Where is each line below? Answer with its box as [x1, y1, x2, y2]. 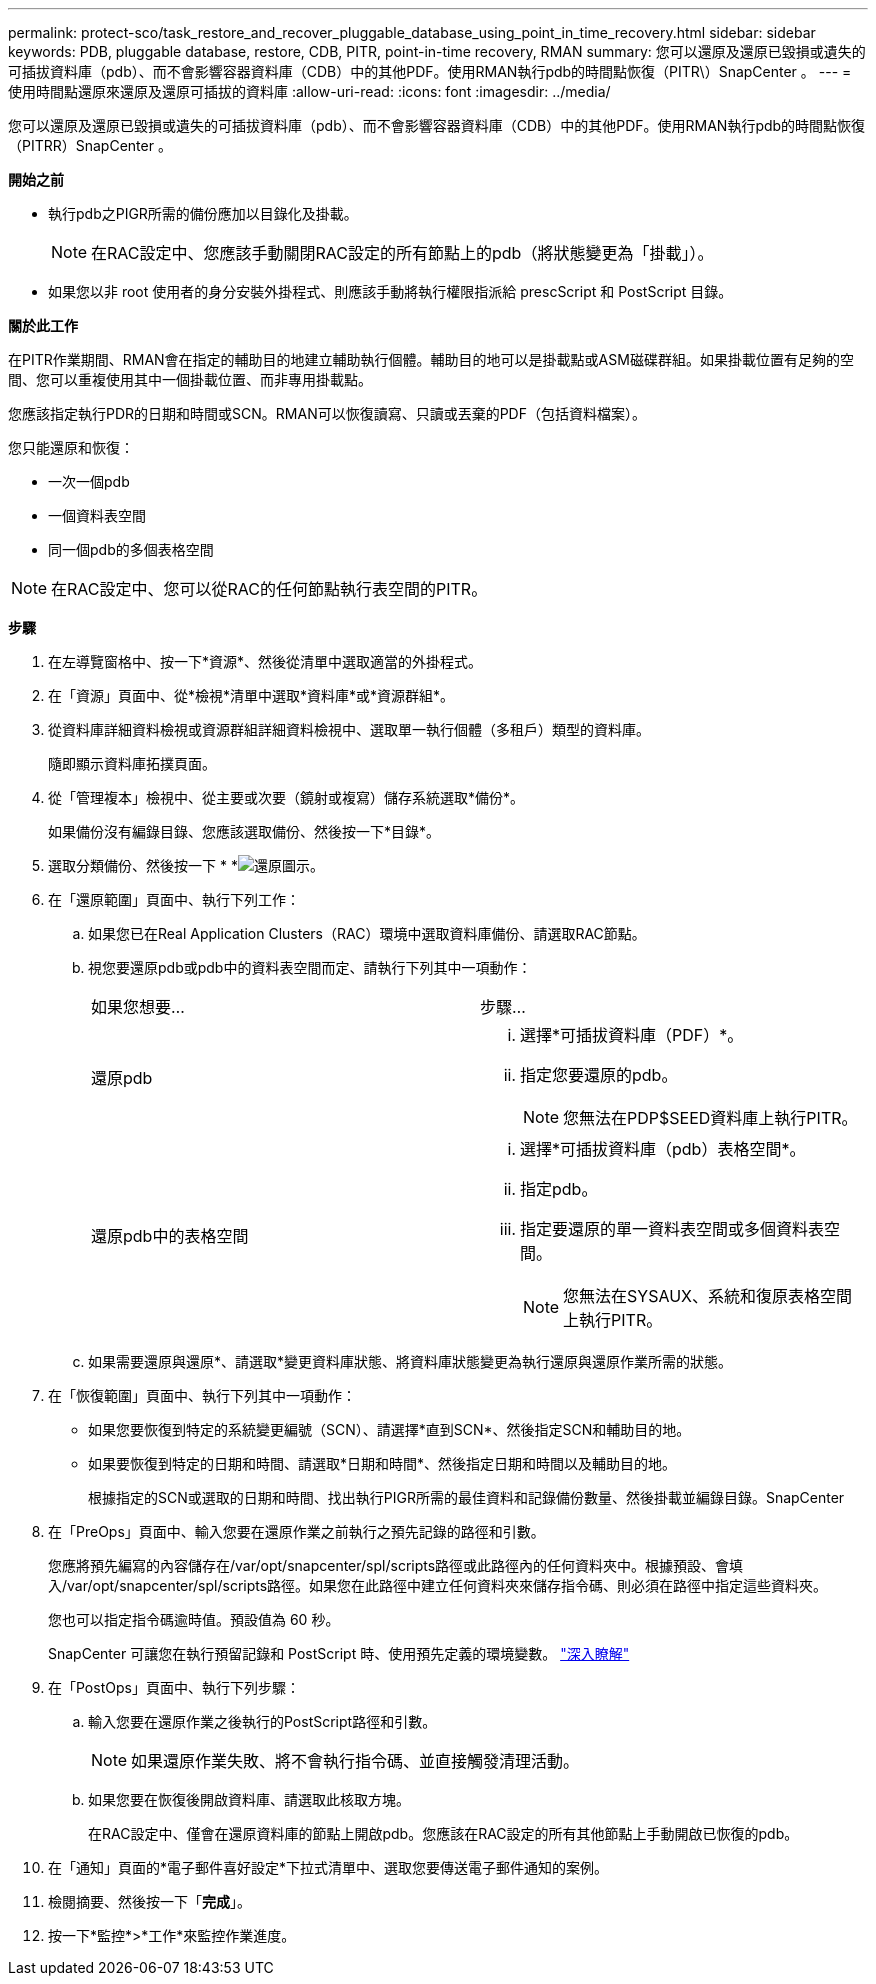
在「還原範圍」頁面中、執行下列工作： [48, 891, 300, 908]
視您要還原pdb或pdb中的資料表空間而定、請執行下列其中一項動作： [88, 959, 532, 976]
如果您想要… [91, 997, 185, 1017]
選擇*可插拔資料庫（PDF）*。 [520, 1025, 744, 1045]
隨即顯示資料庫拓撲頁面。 [48, 755, 216, 772]
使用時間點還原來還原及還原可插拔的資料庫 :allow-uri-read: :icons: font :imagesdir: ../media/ [8, 83, 611, 100]
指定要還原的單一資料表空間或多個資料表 [520, 1219, 825, 1239]
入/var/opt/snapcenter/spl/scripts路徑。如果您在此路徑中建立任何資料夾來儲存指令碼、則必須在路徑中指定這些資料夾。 [48, 1577, 828, 1594]
